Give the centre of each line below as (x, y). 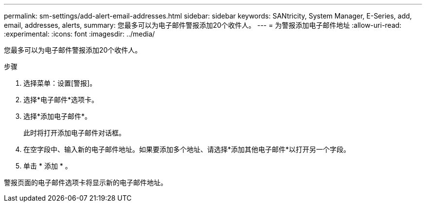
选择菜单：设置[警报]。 (60, 83)
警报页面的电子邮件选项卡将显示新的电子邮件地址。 (86, 182)
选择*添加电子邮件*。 (58, 116)
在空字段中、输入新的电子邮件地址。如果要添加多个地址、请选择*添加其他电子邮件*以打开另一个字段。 (187, 149)
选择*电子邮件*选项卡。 (61, 100)
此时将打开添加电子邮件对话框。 (74, 133)
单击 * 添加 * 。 (48, 166)
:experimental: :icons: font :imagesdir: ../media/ (80, 34)
